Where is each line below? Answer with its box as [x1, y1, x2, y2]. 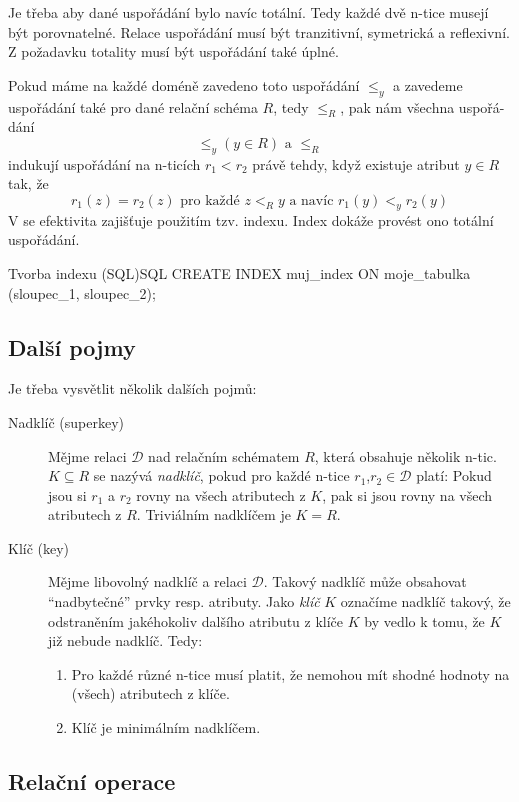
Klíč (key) [8, 537, 70, 558]
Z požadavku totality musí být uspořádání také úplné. [8, 41, 339, 62]
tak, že [8, 173, 49, 194]
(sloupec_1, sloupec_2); [8, 282, 156, 303]
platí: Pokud [416, 465, 492, 486]
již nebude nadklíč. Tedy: [48, 630, 203, 651]
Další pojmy [8, 331, 136, 362]
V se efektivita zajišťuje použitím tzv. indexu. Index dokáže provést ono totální [8, 209, 494, 230]
